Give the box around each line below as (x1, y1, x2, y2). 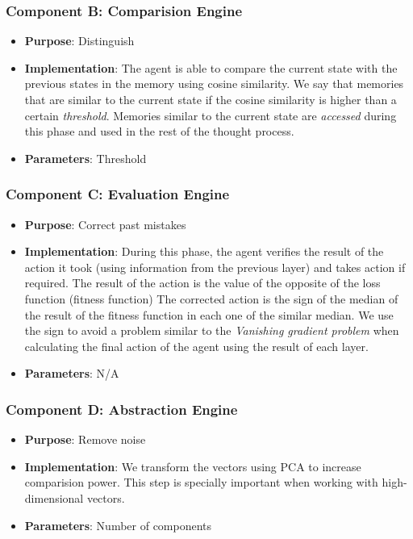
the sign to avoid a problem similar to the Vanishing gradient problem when (24, 322, 399, 339)
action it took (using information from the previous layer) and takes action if (24, 258, 406, 275)
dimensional (24, 489, 84, 506)
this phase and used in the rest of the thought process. (24, 123, 294, 140)
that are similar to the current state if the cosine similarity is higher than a (24, 91, 397, 107)
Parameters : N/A (24, 365, 119, 382)
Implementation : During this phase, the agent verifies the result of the (24, 243, 384, 260)
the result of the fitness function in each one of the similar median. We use (24, 306, 394, 323)
